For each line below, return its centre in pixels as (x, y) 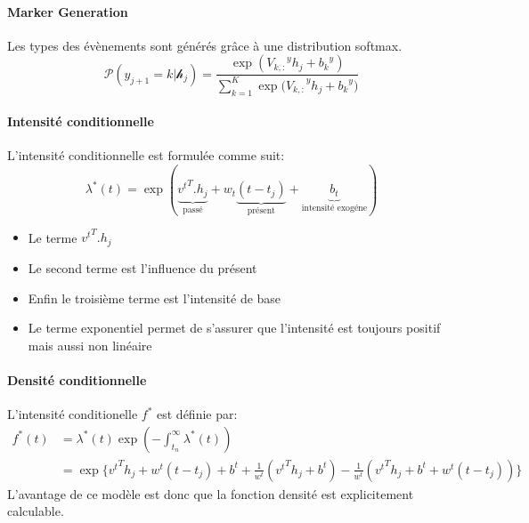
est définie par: (197, 414)
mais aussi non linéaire (90, 345)
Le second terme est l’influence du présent (142, 267)
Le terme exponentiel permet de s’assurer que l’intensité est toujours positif (234, 328)
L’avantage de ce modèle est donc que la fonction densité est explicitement (211, 493)
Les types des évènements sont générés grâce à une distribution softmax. (205, 45)
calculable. (36, 511)
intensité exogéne (334, 208)
